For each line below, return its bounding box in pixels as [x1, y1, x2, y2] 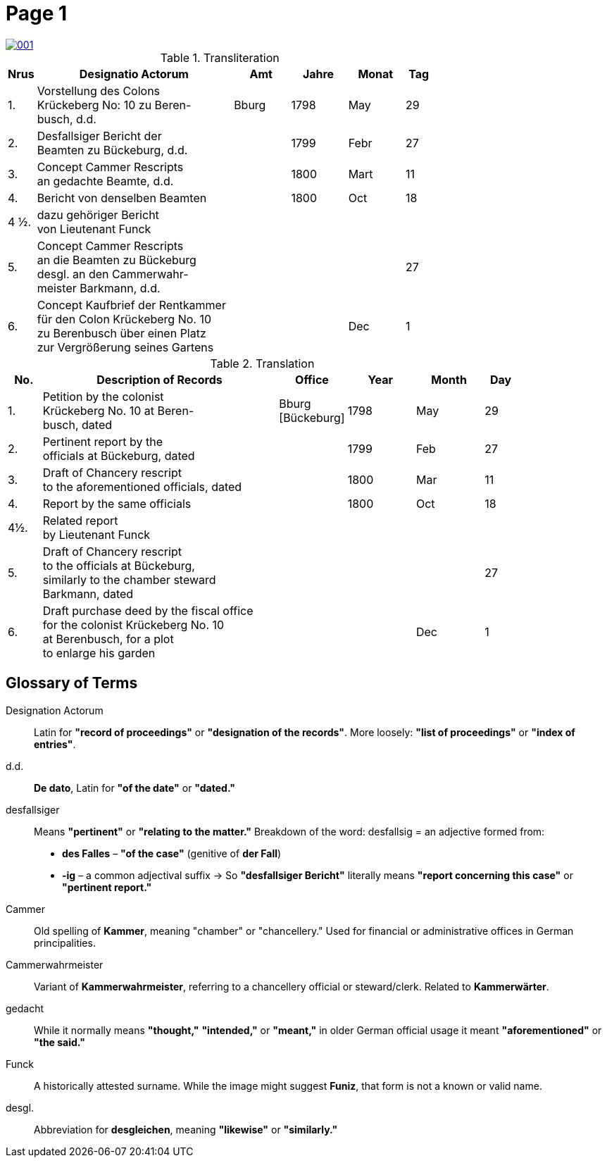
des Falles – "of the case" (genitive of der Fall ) [62, 847, 282, 859]
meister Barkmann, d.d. [37, 280, 161, 295]
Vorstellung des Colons [37, 83, 161, 98]
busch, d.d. [37, 111, 96, 126]
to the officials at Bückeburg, [42, 558, 195, 573]
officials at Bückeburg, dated [42, 448, 195, 463]
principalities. [34, 936, 96, 949]
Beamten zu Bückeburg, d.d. [37, 142, 188, 157]
